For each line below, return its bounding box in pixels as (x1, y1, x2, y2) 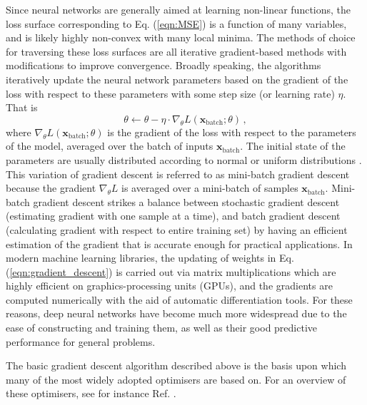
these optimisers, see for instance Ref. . (6, 386, 176, 401)
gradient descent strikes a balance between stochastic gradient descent (33, 194, 340, 209)
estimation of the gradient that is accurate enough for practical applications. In (6, 236, 353, 251)
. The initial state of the (240, 138, 346, 153)
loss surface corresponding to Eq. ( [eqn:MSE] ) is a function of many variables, (6, 16, 347, 31)
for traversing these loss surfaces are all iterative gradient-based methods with (6, 43, 347, 58)
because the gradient (6, 180, 96, 195)
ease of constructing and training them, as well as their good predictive (6, 320, 318, 335)
